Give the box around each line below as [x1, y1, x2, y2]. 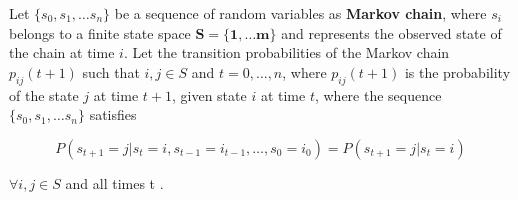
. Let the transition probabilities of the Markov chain [123, 42, 450, 63]
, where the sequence [314, 84, 442, 105]
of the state [9, 84, 79, 105]
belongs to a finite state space [9, 22, 191, 43]
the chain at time [9, 42, 115, 63]
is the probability [404, 61, 511, 82]
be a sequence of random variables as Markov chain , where [114, 3, 487, 23]
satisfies [89, 104, 137, 125]
